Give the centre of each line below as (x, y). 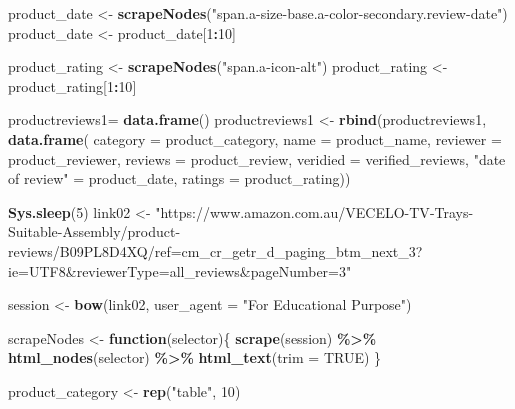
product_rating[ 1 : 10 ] (72, 85)
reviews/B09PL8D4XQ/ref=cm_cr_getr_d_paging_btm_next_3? (215, 250)
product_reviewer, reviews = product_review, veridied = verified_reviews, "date (257, 158)
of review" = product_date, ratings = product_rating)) (179, 178)
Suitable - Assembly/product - (94, 231)
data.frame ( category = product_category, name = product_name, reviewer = (255, 138)
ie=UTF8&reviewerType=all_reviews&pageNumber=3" (180, 270)
